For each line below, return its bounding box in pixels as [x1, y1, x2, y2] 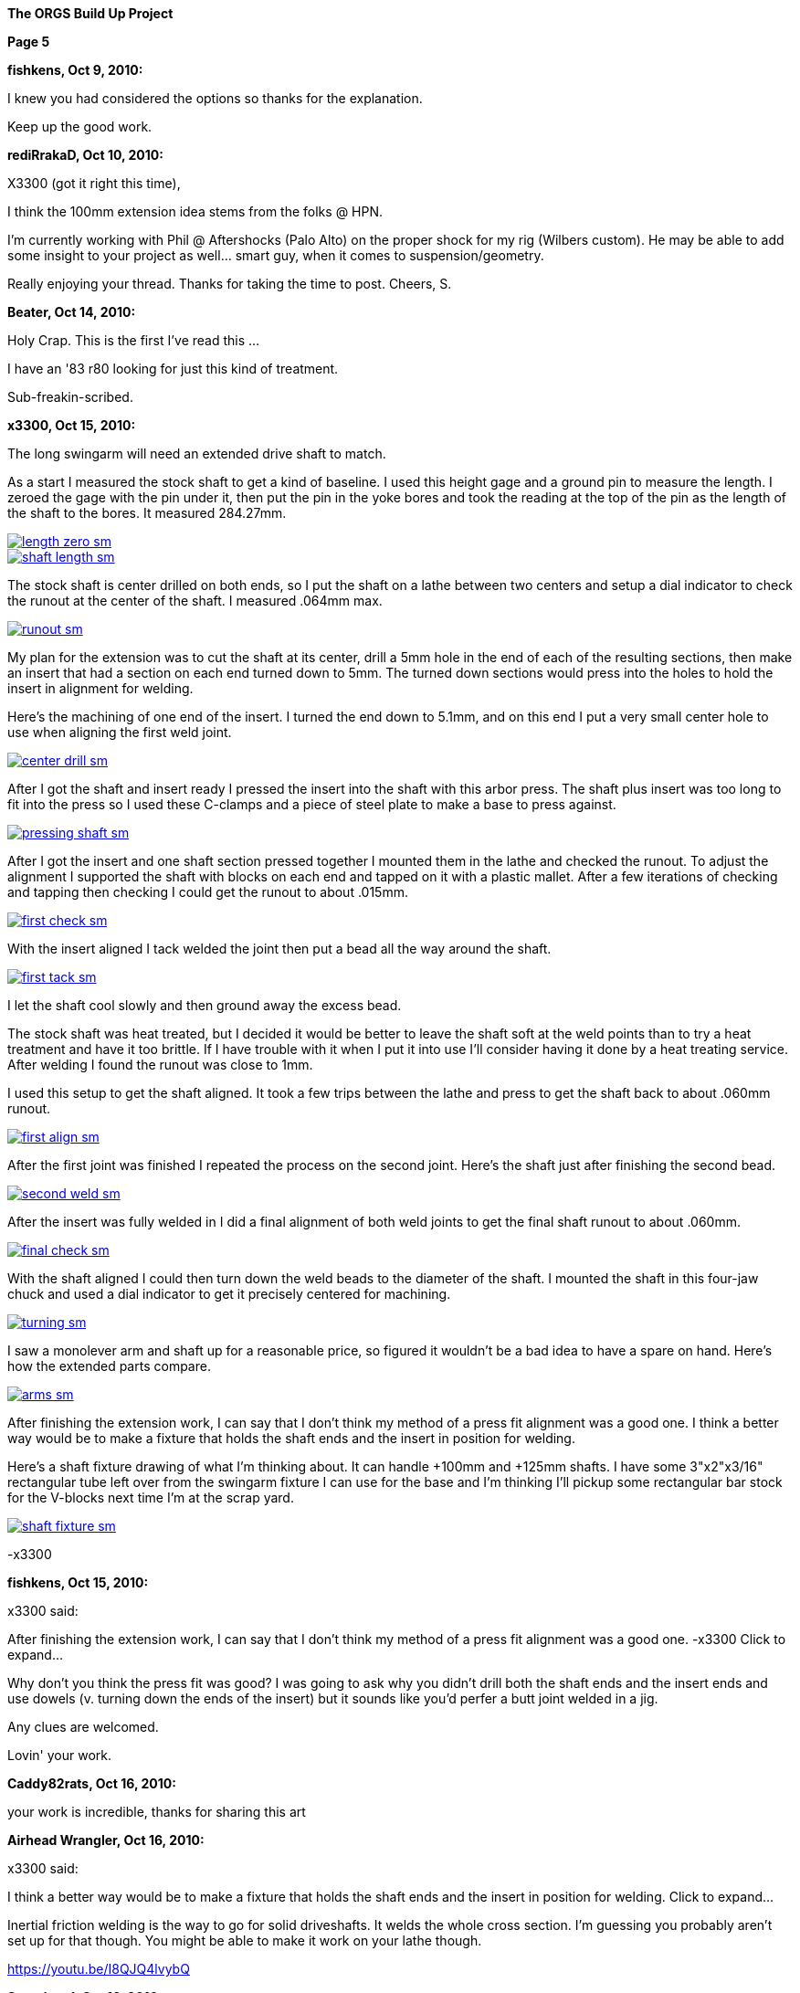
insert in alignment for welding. [7, 680, 194, 696]
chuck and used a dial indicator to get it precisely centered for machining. [7, 1286, 451, 1302]
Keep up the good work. [7, 119, 153, 134]
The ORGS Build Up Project [7, 5, 174, 21]
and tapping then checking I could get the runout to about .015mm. [7, 884, 408, 900]
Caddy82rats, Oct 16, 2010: [7, 1776, 176, 1791]
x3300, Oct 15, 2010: [7, 417, 136, 433]
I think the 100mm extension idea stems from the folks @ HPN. [7, 204, 384, 219]
